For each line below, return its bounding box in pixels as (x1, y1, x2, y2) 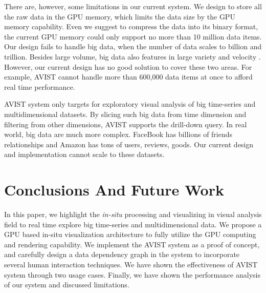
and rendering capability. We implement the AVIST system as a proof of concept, (4, 239, 260, 249)
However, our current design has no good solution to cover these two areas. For (4, 61, 252, 72)
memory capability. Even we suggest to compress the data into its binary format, (4, 21, 258, 32)
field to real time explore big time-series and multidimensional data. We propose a (4, 219, 262, 229)
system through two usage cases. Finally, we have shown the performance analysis (4, 269, 260, 280)
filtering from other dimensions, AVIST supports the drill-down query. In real (4, 119, 247, 129)
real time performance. (4, 81, 75, 92)
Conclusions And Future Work (4, 179, 224, 200)
